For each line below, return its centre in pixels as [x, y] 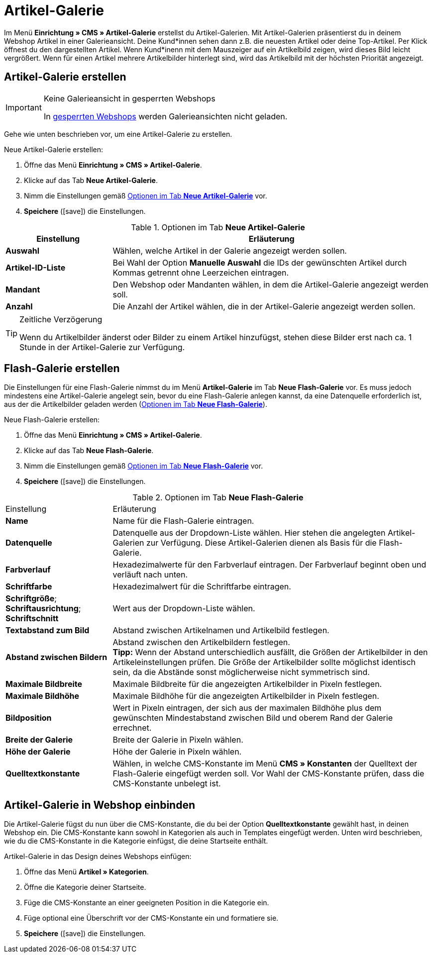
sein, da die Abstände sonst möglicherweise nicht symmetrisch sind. [241, 672]
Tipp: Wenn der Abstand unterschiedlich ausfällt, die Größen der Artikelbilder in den [270, 652]
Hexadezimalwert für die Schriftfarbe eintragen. [202, 587]
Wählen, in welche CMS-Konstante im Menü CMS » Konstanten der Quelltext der [265, 764]
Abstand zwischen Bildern [56, 657]
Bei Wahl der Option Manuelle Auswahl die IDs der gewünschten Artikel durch [260, 262]
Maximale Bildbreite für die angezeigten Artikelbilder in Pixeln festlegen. [247, 684]
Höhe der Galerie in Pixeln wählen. [177, 752]
